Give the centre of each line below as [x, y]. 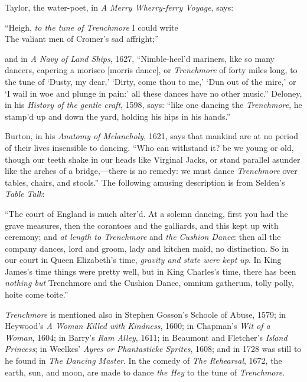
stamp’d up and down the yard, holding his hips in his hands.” [117, 116]
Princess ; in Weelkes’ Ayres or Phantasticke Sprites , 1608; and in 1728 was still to [153, 349]
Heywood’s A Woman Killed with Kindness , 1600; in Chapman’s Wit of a [138, 326]
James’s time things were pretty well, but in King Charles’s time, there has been [151, 271]
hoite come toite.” [37, 294]
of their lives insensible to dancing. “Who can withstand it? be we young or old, [149, 147]
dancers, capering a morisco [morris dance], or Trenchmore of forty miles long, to [151, 70]
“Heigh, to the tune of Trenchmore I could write [92, 27]
